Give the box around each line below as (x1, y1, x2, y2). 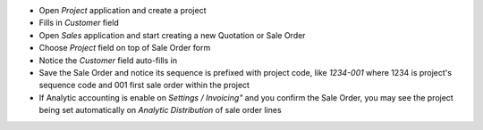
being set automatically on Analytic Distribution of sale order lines (38, 105, 282, 116)
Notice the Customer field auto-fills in (38, 54, 178, 66)
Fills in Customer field (38, 18, 120, 28)
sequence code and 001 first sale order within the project (38, 80, 250, 91)
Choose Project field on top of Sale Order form (38, 43, 211, 53)
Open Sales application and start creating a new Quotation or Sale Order (38, 29, 306, 40)
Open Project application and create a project (38, 5, 207, 15)
